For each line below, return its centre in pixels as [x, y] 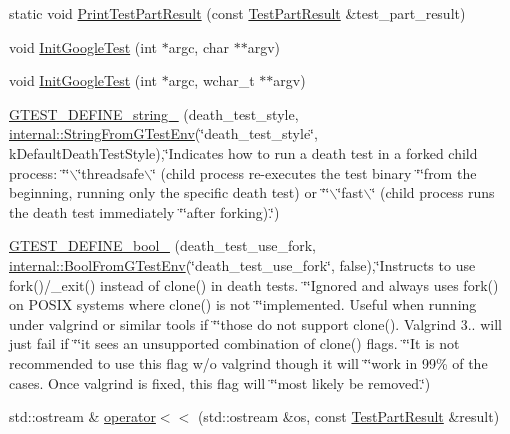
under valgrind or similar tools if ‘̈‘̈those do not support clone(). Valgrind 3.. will [255, 323]
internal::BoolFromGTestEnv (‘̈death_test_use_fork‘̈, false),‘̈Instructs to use [242, 264]
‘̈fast [350, 192]
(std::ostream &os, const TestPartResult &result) [348, 416]
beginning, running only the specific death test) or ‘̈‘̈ [169, 192]
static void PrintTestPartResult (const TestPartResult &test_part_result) [237, 13]
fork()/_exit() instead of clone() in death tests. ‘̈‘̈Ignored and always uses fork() [254, 284]
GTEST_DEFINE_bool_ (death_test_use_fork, [162, 245]
